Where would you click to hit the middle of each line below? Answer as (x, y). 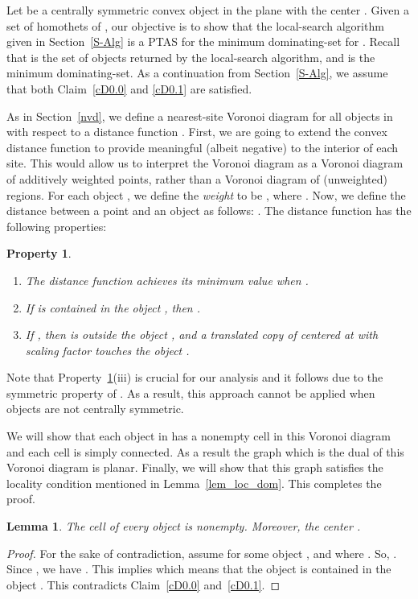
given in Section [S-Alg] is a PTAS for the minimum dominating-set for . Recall (203, 41)
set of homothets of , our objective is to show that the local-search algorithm (195, 25)
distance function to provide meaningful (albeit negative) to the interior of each (203, 147)
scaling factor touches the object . (107, 350)
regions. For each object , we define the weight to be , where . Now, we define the (206, 194)
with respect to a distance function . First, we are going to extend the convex (197, 132)
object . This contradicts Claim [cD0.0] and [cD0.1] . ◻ (143, 584)
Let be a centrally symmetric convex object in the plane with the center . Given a (208, 10)
